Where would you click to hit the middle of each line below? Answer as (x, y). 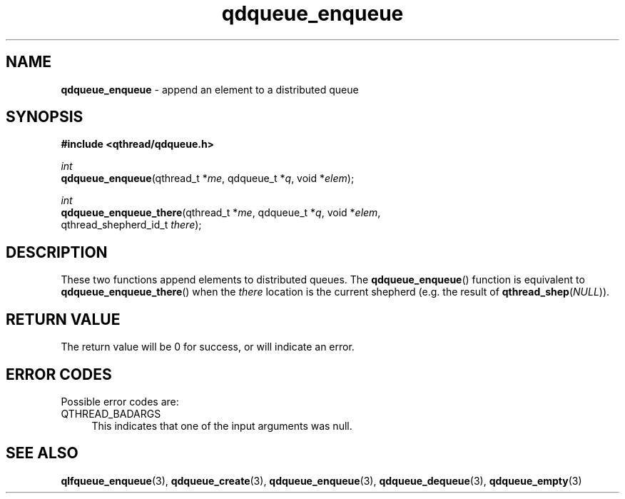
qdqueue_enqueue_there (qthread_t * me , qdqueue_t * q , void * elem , (221, 213)
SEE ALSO (42, 453)
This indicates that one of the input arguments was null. (222, 425)
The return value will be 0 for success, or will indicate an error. (208, 347)
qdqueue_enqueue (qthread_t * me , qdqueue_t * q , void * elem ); (208, 178)
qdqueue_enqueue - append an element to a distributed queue (210, 89)
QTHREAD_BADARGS (111, 413)
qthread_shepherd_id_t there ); (131, 225)
